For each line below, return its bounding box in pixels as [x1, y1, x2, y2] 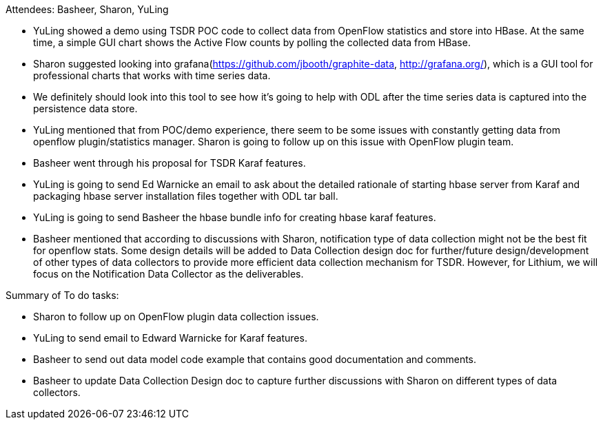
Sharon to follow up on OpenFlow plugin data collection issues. [33, 311, 319, 322]
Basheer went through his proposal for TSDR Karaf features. [33, 157, 306, 169]
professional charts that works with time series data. [33, 70, 271, 81]
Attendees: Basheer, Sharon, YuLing [6, 3, 169, 15]
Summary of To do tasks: [6, 289, 119, 301]
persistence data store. [33, 103, 138, 114]
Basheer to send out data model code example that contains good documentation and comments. [33, 353, 477, 365]
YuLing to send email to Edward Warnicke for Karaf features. [33, 332, 307, 344]
